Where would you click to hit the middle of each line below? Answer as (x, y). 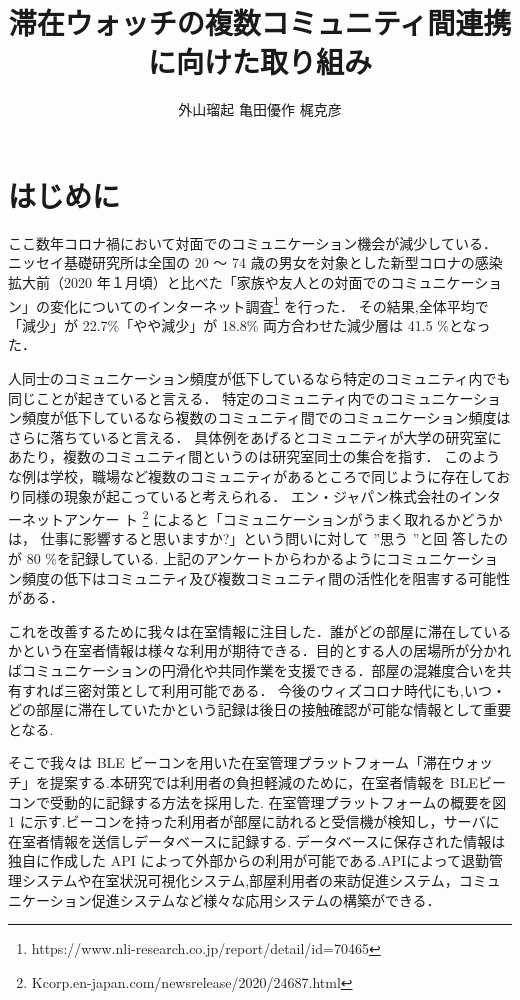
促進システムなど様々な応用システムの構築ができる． (266, 899)
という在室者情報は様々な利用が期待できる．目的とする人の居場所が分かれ (266, 650)
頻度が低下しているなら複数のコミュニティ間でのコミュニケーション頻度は (266, 417)
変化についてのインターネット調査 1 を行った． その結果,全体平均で (269, 304)
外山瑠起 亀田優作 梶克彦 (260, 109)
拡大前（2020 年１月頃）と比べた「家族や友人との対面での (199, 282)
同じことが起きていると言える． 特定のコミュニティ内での (199, 397)
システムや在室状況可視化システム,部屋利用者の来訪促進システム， (240, 879)
